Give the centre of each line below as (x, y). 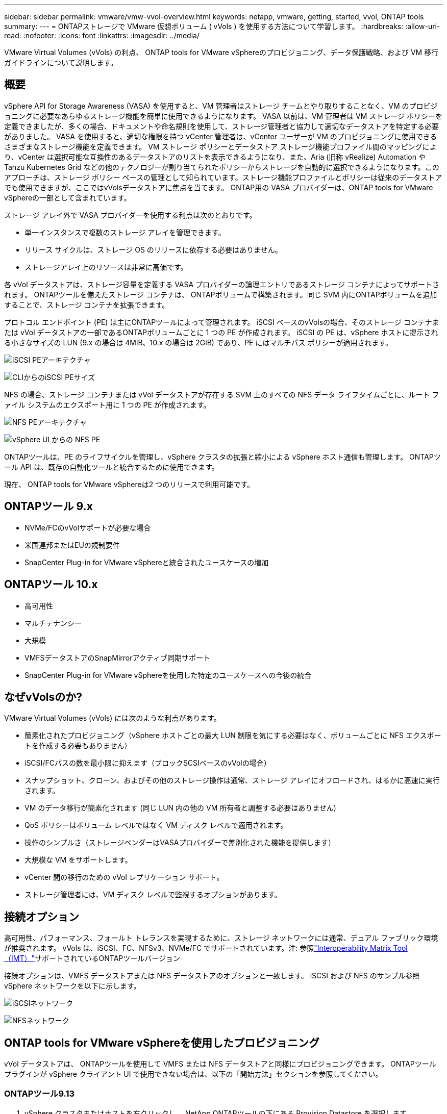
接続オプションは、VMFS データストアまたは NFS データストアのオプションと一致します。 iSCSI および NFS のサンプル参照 (212, 976)
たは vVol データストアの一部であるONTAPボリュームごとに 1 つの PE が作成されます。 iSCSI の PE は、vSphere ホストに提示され (221, 332)
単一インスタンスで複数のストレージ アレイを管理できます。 (125, 232)
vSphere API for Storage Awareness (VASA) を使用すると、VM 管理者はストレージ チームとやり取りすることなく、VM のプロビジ (221, 106)
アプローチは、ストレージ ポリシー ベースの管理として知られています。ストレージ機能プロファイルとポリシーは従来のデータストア (223, 177)
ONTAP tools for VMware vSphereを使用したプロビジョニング (162, 1043)
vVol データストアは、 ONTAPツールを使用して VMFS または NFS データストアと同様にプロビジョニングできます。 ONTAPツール (220, 1064)
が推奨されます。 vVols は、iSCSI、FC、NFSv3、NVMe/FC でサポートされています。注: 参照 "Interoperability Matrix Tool (206, 948)
